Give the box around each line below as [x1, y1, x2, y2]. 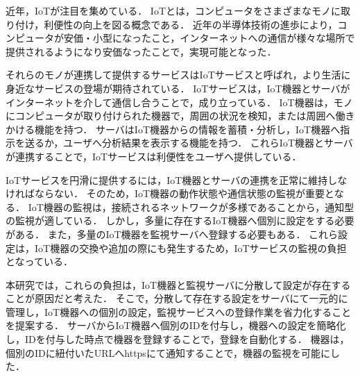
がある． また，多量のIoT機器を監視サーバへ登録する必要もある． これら [6, 226, 338, 241]
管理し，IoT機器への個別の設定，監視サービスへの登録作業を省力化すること [6, 304, 352, 319]
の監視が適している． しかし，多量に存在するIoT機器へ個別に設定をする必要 [6, 213, 354, 228]
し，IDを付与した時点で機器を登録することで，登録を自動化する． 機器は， [6, 332, 350, 346]
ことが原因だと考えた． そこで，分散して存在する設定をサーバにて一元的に [6, 291, 348, 305]
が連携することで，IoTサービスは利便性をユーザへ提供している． [6, 149, 302, 163]
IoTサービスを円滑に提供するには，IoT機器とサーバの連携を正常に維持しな [6, 172, 348, 187]
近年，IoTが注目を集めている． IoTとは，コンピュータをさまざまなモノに [6, 3, 341, 17]
